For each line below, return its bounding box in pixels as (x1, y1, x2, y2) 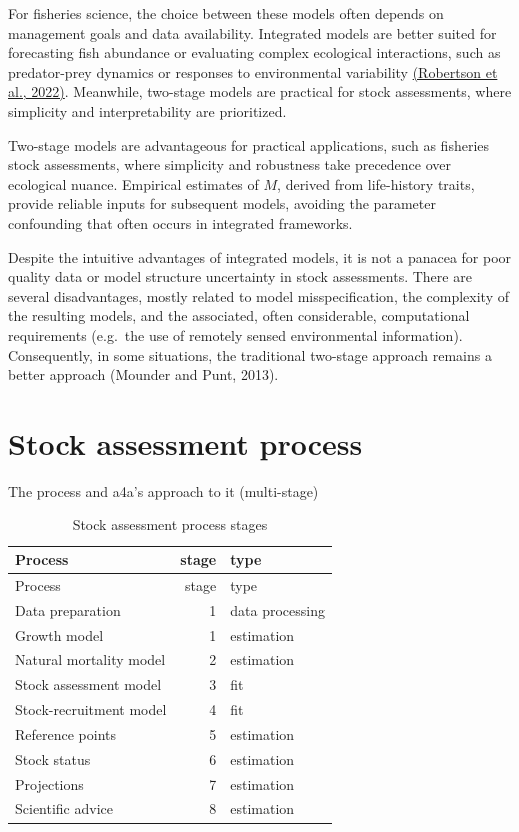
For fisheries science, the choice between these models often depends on (8, 3, 444, 23)
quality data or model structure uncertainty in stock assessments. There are (8, 266, 472, 287)
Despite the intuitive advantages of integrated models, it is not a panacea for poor (8, 246, 512, 267)
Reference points (15, 723, 117, 744)
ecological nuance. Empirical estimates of (8, 173, 259, 194)
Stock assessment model (15, 674, 162, 695)
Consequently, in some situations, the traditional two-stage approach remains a (8, 344, 492, 365)
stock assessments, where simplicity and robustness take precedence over (8, 154, 452, 175)
